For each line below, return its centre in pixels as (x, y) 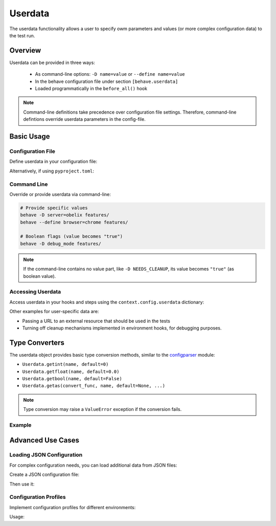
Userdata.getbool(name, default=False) (72, 378)
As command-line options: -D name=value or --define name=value (110, 74)
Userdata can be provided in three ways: (52, 62)
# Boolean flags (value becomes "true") (71, 236)
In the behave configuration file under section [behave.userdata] (107, 81)
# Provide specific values (54, 208)
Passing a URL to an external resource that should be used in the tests (96, 321)
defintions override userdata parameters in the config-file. (84, 119)
